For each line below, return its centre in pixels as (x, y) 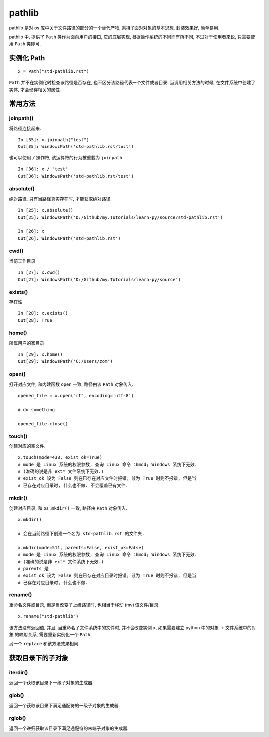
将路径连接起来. (25, 128)
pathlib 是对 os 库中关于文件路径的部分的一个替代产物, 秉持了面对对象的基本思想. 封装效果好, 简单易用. (114, 28)
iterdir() (19, 673)
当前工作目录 (22, 261)
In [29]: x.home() (41, 355)
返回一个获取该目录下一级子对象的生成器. (52, 682)
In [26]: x (31, 231)
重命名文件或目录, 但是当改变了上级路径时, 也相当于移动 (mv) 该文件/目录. (85, 605)
